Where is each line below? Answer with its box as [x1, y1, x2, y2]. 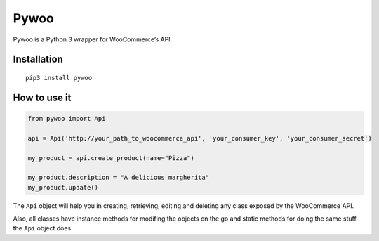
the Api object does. [13, 224, 73, 233]
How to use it [13, 91, 72, 103]
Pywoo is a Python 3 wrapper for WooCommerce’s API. [13, 35, 173, 44]
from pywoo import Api [27, 115, 106, 122]
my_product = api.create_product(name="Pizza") [27, 154, 194, 162]
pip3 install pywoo [25, 74, 93, 82]
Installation [13, 53, 63, 65]
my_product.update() [27, 183, 98, 191]
